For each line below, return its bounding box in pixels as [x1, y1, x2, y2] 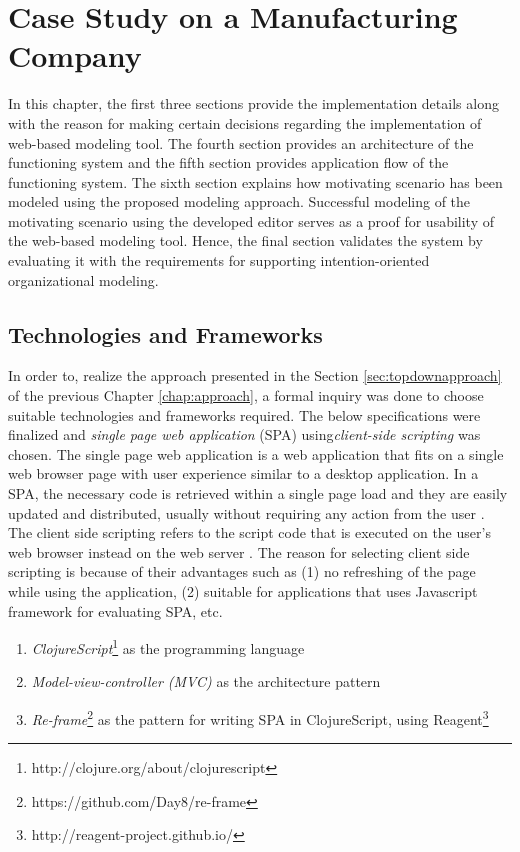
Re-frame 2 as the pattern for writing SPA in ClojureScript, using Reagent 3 [31, 706, 489, 729]
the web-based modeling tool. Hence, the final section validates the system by [8, 230, 483, 251]
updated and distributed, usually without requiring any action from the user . [8, 502, 485, 523]
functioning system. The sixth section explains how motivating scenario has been [8, 171, 503, 192]
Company [8, 35, 142, 76]
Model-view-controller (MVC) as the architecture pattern [31, 671, 381, 692]
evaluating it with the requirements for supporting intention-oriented [8, 250, 430, 271]
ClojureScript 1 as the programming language [31, 635, 305, 658]
